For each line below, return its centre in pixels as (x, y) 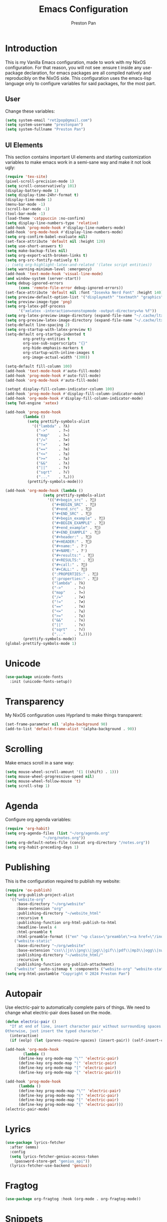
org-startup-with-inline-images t (59, 353)
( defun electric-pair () (31, 1022)
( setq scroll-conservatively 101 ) (41, 186)
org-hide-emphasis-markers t (53, 348)
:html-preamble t (34, 932)
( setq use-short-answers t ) (34, 246)
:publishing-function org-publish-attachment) (65, 964)
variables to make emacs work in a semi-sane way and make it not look (78, 162)
